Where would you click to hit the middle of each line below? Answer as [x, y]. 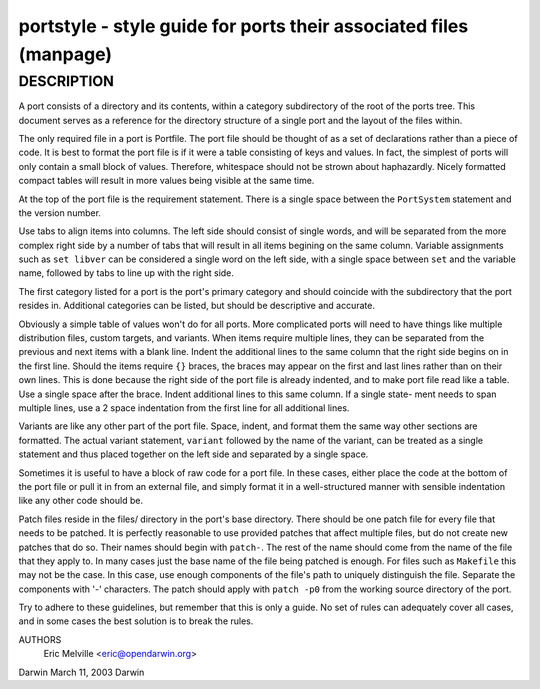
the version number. [60, 212]
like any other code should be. [81, 501]
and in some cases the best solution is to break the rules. [136, 621]
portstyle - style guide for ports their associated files [243, 26]
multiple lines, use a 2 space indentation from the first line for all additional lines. [184, 408]
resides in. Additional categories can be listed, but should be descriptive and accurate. [196, 306]
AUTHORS [40, 639]
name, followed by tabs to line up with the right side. [126, 273]
